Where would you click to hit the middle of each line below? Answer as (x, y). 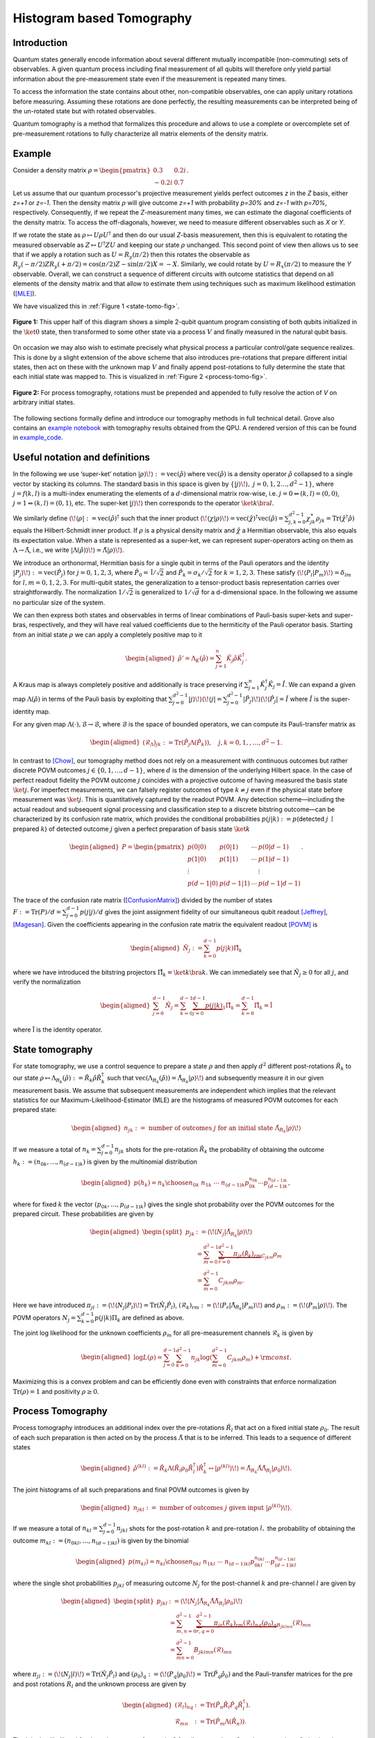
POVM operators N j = (44, 1318)
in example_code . (38, 437)
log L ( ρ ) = (148, 1357)
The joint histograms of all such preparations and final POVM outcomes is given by (131, 1489)
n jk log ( (202, 1358)
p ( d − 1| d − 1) (280, 883)
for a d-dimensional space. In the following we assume (280, 592)
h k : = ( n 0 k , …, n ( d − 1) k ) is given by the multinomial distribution (105, 1163)
